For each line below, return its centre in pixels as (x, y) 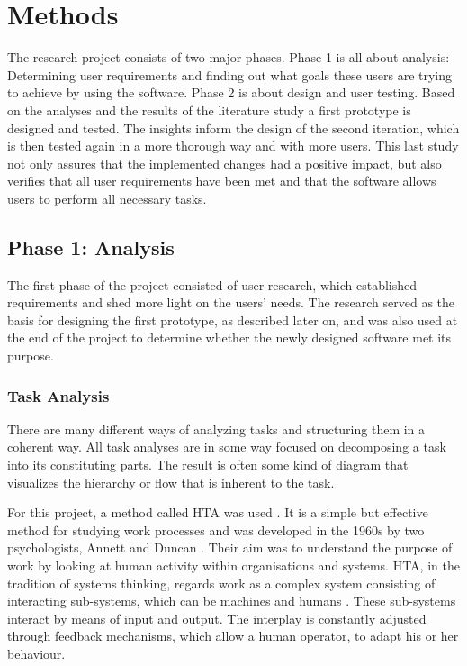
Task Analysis (58, 395)
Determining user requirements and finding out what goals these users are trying (230, 74)
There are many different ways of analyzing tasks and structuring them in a (216, 429)
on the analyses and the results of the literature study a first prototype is (209, 109)
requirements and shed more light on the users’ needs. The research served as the (231, 302)
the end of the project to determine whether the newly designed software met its (229, 338)
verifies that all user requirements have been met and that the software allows (222, 181)
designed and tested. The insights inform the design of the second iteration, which (233, 128)
